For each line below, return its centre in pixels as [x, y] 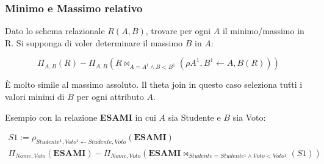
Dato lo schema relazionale [55, 31]
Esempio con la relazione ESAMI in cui [81, 117]
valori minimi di [35, 96]
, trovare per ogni [178, 31]
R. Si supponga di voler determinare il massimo [94, 42]
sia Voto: [249, 117]
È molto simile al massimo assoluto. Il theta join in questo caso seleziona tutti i [154, 84]
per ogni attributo [110, 96]
